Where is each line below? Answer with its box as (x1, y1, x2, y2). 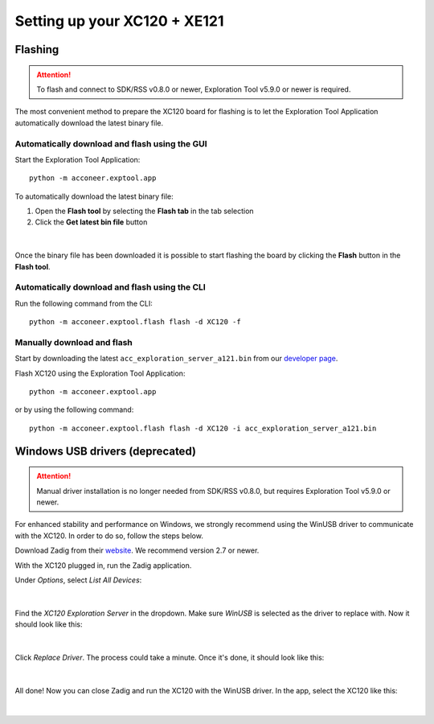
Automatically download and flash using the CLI (14, 282, 207, 293)
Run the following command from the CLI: (14, 298, 153, 308)
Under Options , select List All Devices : (14, 575, 142, 585)
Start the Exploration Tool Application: (14, 154, 141, 164)
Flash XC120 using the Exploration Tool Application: (14, 368, 186, 378)
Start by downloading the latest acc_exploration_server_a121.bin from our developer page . (14, 354, 338, 364)
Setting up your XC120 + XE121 (14, 12, 224, 30)
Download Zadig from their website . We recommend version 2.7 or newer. (14, 545, 260, 555)
